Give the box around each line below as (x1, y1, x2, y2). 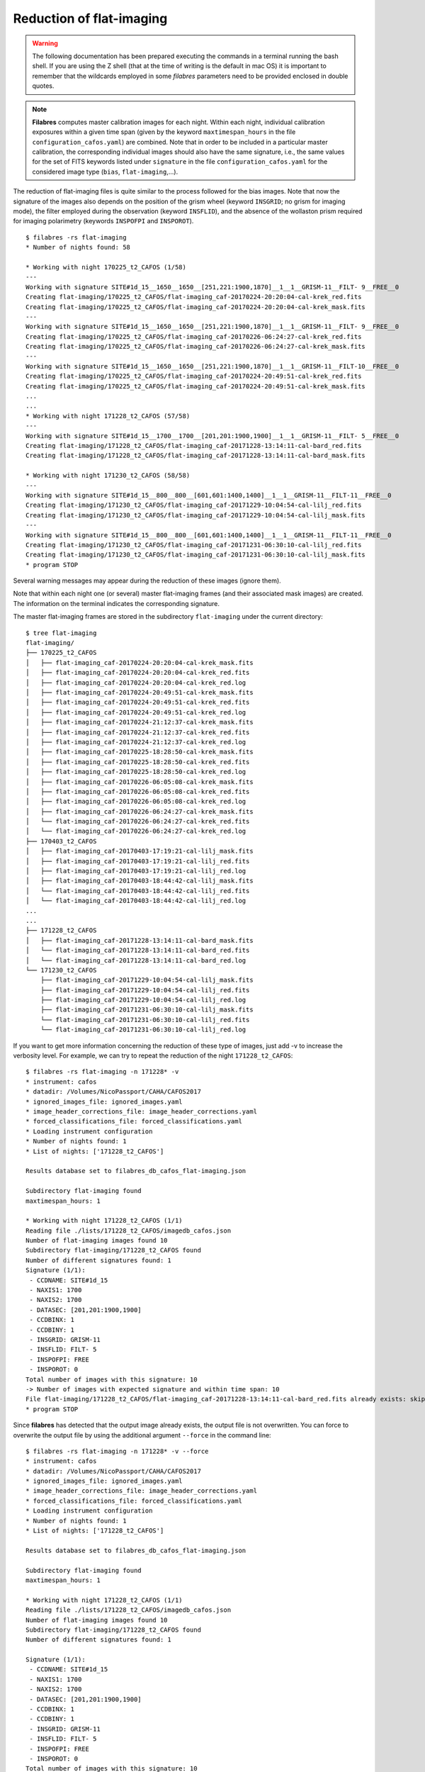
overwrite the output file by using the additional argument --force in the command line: (13, 1430, 272, 1439)
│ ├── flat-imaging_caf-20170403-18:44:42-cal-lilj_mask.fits (25, 877, 254, 885)
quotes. (32, 82, 55, 90)
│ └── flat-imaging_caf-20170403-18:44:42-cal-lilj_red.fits (25, 887, 250, 895)
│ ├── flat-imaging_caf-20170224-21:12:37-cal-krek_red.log (25, 738, 246, 746)
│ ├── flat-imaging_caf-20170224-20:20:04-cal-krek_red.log (25, 678, 246, 687)
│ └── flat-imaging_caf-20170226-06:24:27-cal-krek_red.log (25, 827, 246, 836)
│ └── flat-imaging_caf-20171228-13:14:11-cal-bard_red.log (25, 956, 246, 964)
